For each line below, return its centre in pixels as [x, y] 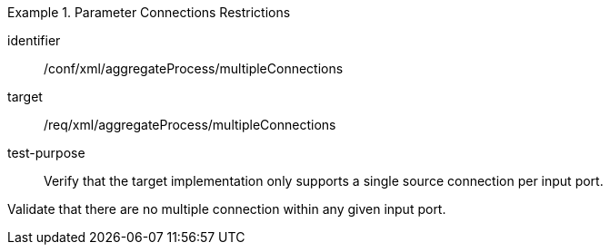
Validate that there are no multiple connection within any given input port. [227, 209]
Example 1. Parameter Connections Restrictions [149, 12]
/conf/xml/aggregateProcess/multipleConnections [194, 68]
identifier [34, 40]
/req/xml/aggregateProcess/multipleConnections [190, 125]
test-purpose [46, 153]
